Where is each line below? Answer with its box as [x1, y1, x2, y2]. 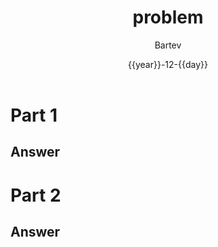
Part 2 [10, 184, 62, 206]
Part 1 [10, 104, 58, 126]
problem [132, 6, 204, 29]
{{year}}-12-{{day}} [128, 58, 208, 70]
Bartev [154, 39, 182, 51]
